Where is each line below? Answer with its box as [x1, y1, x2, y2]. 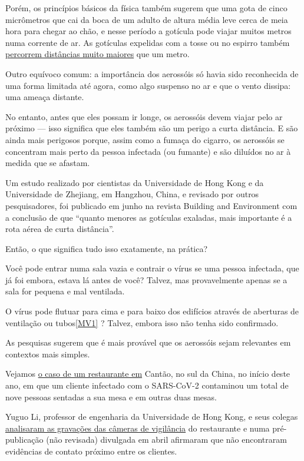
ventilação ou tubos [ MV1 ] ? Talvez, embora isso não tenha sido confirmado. [5, 316, 279, 329]
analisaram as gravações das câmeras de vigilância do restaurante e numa [5, 422, 270, 434]
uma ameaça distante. [5, 91, 84, 103]
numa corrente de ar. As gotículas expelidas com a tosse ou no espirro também [5, 36, 290, 48]
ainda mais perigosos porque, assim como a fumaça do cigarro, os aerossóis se [5, 133, 285, 145]
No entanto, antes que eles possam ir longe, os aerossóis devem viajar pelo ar [5, 110, 283, 122]
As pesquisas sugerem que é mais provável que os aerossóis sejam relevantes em [5, 336, 291, 349]
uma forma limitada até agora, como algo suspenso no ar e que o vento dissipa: [5, 79, 291, 91]
